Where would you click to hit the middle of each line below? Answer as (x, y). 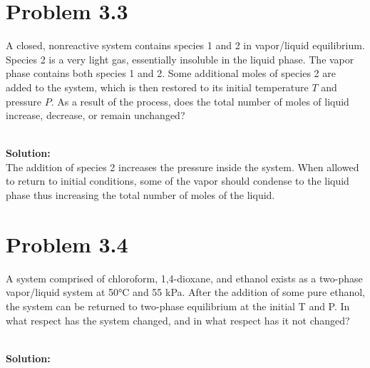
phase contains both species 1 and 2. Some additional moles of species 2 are (171, 73)
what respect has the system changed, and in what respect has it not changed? (178, 320)
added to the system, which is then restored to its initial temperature (157, 87)
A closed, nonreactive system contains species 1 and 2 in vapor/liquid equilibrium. (185, 45)
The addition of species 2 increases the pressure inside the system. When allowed (183, 167)
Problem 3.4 (67, 244)
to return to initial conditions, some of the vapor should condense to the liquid (178, 181)
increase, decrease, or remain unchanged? (96, 115)
